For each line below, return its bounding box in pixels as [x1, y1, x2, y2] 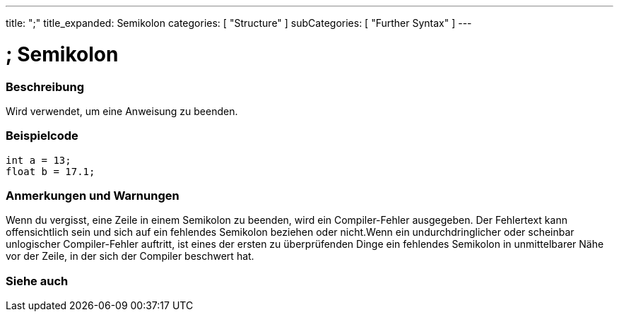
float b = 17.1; [6, 165, 95, 177]
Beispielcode [6, 128, 78, 143]
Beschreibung [6, 79, 85, 94]
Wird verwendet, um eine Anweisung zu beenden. [6, 104, 238, 117]
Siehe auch [6, 273, 69, 288]
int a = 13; [6, 154, 71, 166]
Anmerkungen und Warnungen [6, 189, 179, 203]
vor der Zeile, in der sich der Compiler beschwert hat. [6, 250, 254, 263]
